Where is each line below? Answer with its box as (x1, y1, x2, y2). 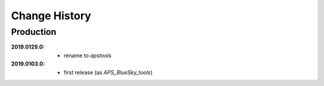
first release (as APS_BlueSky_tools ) (64, 69, 153, 76)
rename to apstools (64, 52, 112, 59)
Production (11, 26, 56, 37)
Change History (11, 9, 91, 22)
